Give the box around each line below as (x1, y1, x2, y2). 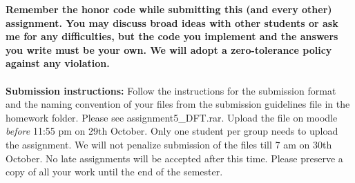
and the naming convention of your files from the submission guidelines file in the (6, 97, 350, 111)
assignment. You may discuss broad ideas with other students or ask (6, 15, 338, 30)
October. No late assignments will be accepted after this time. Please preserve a (6, 151, 343, 165)
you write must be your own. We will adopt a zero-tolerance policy (6, 42, 332, 57)
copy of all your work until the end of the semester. (6, 164, 223, 179)
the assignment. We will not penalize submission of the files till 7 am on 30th (6, 137, 332, 151)
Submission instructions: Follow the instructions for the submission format (6, 83, 336, 97)
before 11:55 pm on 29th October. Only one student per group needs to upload (6, 124, 338, 138)
